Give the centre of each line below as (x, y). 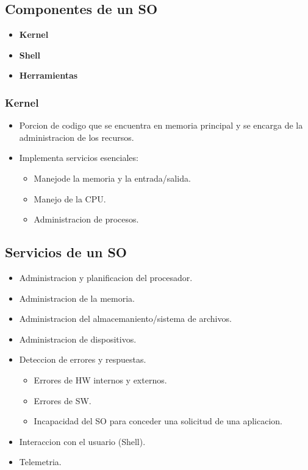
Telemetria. (40, 462)
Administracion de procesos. (86, 219)
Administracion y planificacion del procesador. (106, 277)
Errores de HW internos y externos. (100, 379)
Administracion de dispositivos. (78, 339)
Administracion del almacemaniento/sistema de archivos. (125, 319)
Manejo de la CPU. (70, 198)
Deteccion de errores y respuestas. (83, 359)
